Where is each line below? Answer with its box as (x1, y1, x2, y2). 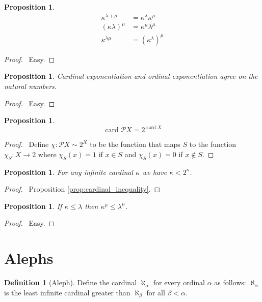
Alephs (4, 248, 54, 268)
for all (146, 287, 165, 297)
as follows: (214, 277, 246, 288)
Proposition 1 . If (4, 200, 62, 211)
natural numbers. (4, 80, 57, 91)
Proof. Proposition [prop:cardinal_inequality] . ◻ (4, 184, 161, 194)
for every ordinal (153, 277, 205, 288)
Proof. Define (4, 139, 49, 149)
